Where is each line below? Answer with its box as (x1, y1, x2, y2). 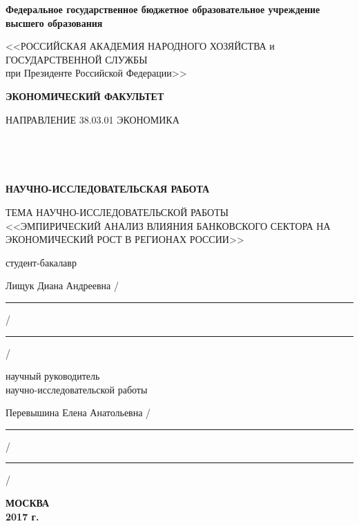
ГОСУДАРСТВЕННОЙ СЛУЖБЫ (6, 52, 148, 66)
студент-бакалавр (6, 255, 77, 269)
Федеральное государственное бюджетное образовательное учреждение (6, 2, 320, 16)
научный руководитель (6, 369, 100, 383)
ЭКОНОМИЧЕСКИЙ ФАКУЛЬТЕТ (6, 88, 164, 103)
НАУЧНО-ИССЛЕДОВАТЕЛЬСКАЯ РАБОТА (6, 182, 210, 196)
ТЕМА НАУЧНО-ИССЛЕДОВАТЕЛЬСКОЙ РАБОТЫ (6, 204, 229, 219)
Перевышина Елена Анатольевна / (6, 405, 151, 420)
